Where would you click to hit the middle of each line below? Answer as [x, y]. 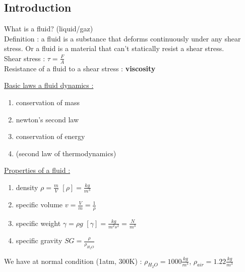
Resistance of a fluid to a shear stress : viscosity [80, 68]
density [27, 187]
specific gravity [39, 240]
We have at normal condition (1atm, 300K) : [73, 261]
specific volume [39, 205]
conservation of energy [50, 136]
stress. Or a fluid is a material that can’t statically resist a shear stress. [114, 48]
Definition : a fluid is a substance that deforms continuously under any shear [122, 38]
